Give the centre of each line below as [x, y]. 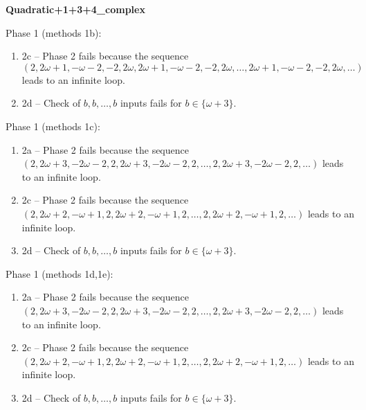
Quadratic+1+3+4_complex [75, 9]
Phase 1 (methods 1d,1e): [60, 273]
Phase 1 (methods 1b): [54, 32]
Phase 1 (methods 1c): [53, 126]
